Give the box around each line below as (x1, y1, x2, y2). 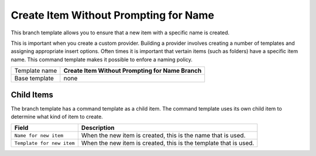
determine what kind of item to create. (11, 114, 104, 120)
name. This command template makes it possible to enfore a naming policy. (11, 56, 193, 63)
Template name (14, 67, 57, 75)
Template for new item (14, 140, 75, 146)
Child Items (11, 90, 54, 100)
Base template (14, 75, 54, 83)
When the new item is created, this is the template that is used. (81, 139, 255, 147)
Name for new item (14, 132, 64, 139)
